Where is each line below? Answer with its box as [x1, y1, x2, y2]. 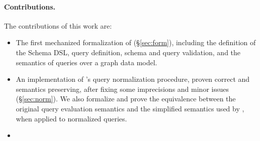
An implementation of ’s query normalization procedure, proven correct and [16, 74, 250, 84]
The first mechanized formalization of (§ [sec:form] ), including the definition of [16, 37, 256, 48]
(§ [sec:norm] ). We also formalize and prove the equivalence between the [16, 93, 236, 104]
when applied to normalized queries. [16, 113, 127, 123]
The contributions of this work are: [4, 20, 112, 31]
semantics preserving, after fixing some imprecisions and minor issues [16, 83, 229, 94]
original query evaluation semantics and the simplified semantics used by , [16, 103, 244, 113]
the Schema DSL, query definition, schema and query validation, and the [16, 47, 241, 57]
